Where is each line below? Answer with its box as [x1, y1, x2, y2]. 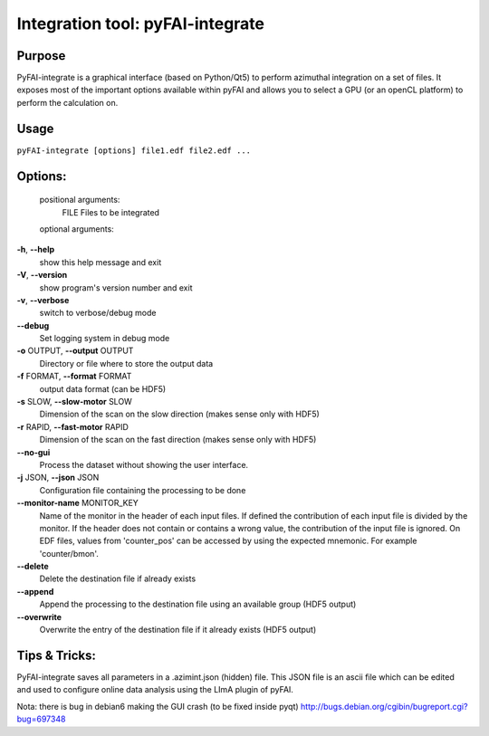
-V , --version [16, 270, 68, 281]
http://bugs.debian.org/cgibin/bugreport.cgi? [300, 701, 468, 712]
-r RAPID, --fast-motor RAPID [16, 421, 129, 432]
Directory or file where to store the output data [39, 358, 214, 368]
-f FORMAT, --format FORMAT [16, 371, 132, 382]
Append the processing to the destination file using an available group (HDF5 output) [39, 598, 357, 610]
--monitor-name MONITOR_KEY [16, 498, 139, 509]
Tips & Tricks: [16, 647, 97, 663]
